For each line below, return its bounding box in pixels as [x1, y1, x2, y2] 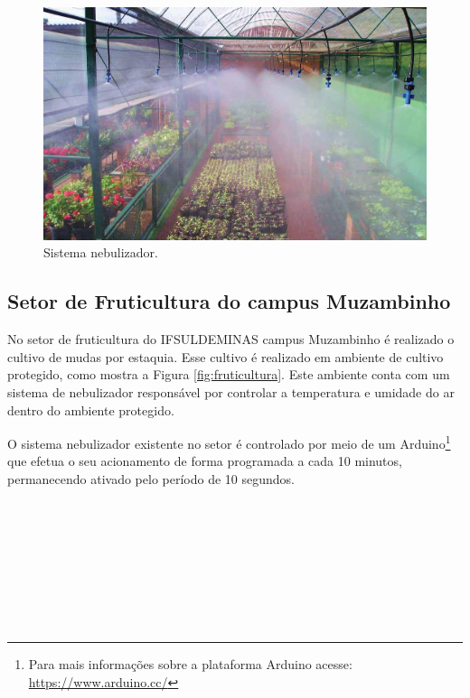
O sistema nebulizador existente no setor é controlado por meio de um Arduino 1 [7, 432, 451, 452]
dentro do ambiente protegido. [7, 400, 174, 419]
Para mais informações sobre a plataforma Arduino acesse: [28, 655, 352, 674]
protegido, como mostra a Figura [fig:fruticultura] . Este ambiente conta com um [7, 365, 450, 384]
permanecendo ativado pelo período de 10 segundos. [7, 470, 295, 488]
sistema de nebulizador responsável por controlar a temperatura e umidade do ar [7, 382, 455, 401]
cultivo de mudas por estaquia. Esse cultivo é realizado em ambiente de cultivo [7, 347, 444, 366]
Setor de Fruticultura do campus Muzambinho [7, 287, 451, 315]
